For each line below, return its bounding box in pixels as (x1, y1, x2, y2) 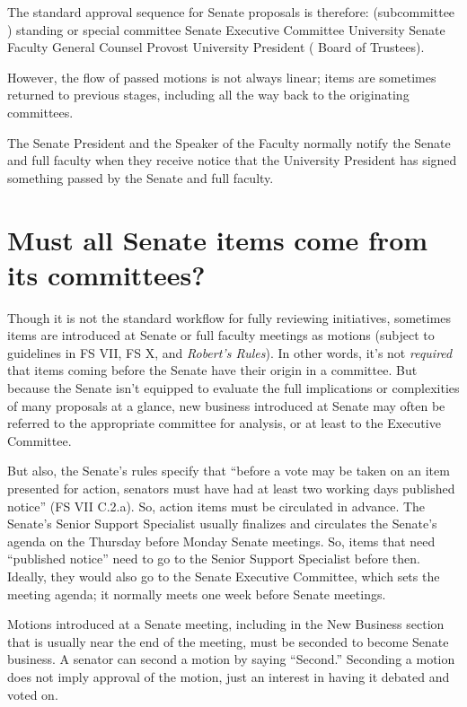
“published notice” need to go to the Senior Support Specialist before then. (7, 549, 420, 568)
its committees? (7, 256, 206, 292)
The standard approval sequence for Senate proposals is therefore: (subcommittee (7, 3, 455, 21)
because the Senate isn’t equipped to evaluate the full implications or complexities (7, 379, 460, 397)
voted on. (7, 685, 58, 703)
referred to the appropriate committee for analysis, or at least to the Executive (7, 414, 441, 432)
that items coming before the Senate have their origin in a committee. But (7, 361, 418, 380)
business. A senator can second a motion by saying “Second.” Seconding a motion (7, 650, 455, 668)
